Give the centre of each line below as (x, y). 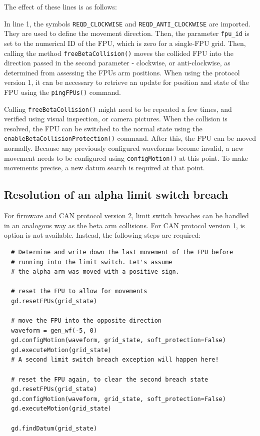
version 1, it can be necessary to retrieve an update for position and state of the (126, 82)
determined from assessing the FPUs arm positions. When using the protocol (122, 72)
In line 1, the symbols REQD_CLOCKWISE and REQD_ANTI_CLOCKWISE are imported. (127, 23)
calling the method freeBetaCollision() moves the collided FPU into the (119, 53)
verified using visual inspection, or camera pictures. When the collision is (116, 119)
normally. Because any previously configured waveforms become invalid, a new (124, 148)
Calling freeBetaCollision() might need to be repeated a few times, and (118, 109)
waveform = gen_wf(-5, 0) (54, 330)
